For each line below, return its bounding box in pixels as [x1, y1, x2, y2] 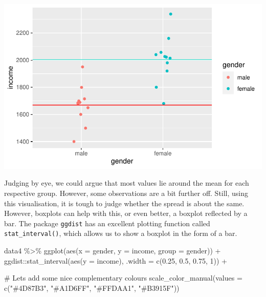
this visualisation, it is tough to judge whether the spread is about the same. [4, 197, 245, 208]
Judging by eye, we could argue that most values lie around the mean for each [4, 177, 249, 188]
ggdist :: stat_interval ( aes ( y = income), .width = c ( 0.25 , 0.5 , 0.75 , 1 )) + [4, 255, 228, 266]
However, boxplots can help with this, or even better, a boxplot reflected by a [4, 208, 248, 219]
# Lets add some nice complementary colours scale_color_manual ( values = [4, 272, 242, 283]
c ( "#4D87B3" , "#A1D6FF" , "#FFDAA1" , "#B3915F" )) [4, 282, 180, 293]
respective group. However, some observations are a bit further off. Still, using [4, 187, 249, 198]
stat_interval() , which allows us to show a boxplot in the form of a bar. [4, 228, 237, 239]
